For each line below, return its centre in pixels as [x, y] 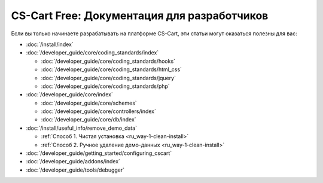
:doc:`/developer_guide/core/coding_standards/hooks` [108, 61]
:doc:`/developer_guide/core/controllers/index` [99, 111]
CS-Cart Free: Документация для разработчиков [140, 16]
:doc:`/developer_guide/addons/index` [73, 161]
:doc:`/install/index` [50, 44]
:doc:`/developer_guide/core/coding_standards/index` [92, 53]
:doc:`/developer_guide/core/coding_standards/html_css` [112, 69]
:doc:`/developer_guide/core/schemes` [89, 103]
